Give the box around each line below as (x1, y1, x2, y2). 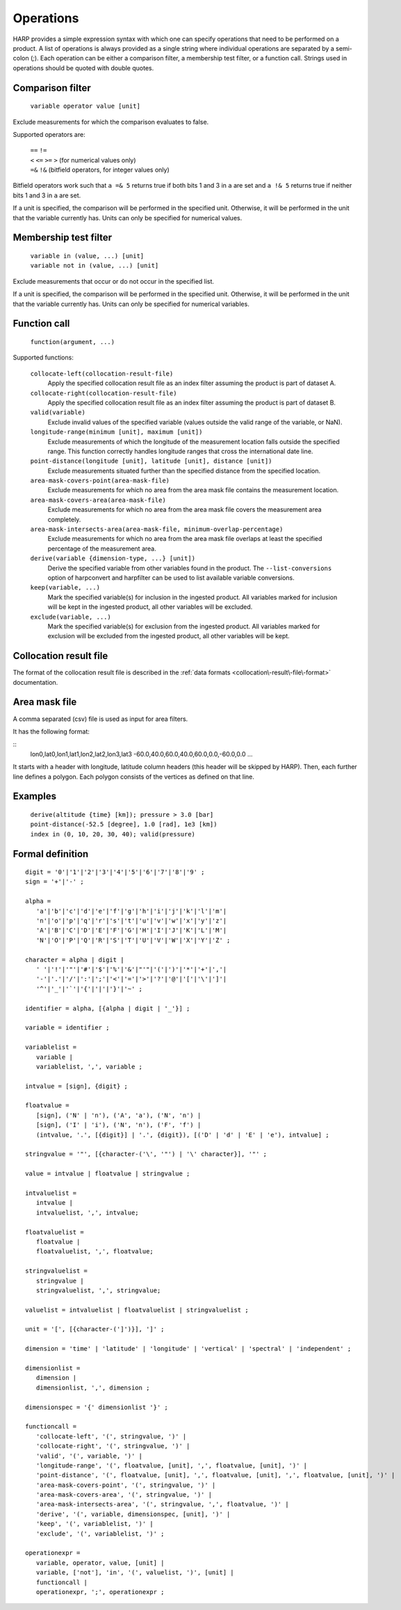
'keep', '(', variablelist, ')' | (35, 1520, 154, 1528)
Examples (13, 790, 57, 802)
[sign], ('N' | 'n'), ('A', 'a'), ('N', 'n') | (35, 1111, 202, 1119)
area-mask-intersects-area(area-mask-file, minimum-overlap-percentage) (30, 526, 284, 533)
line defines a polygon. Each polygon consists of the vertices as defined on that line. (13, 772, 255, 781)
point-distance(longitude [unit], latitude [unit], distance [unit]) (30, 457, 272, 465)
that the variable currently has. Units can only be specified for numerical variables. (13, 300, 249, 308)
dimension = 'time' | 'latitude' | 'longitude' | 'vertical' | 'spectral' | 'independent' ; (25, 1345, 352, 1353)
